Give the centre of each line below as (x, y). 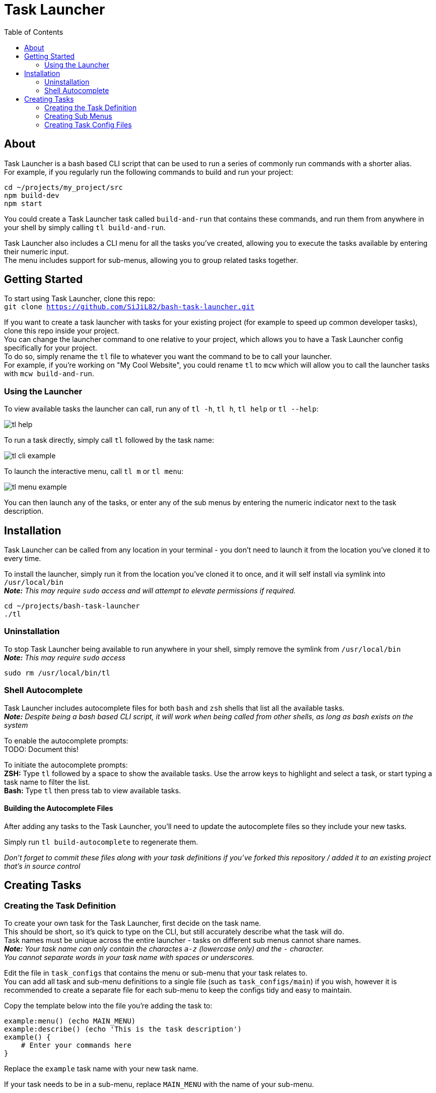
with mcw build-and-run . (49, 374)
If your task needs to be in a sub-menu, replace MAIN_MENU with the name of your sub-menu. (159, 1084)
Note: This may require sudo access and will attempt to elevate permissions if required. (150, 591)
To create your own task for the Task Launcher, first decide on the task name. (133, 923)
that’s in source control (42, 866)
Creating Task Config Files (88, 124)
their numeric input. (37, 251)
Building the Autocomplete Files (59, 808)
